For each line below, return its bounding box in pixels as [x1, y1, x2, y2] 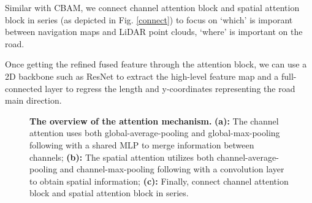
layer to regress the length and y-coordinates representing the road [45, 82, 295, 94]
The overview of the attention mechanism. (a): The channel [29, 114, 279, 127]
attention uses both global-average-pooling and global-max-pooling [29, 126, 280, 139]
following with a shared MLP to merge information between [29, 138, 254, 151]
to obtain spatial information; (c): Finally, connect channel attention [29, 174, 289, 187]
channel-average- [216, 150, 279, 163]
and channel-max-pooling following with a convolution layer [59, 163, 284, 175]
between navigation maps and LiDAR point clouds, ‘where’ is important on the [5, 25, 303, 38]
